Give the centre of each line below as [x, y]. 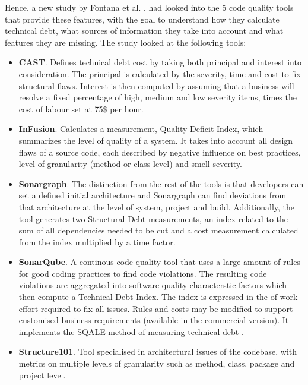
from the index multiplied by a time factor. [97, 242]
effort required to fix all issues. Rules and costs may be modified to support [156, 308]
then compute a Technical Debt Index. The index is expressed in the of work [158, 297]
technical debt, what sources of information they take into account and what [144, 31]
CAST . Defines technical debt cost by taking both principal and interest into [160, 62]
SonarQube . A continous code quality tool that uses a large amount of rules [159, 262]
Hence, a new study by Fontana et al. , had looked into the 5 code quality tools [149, 7]
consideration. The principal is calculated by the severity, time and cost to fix [160, 73]
